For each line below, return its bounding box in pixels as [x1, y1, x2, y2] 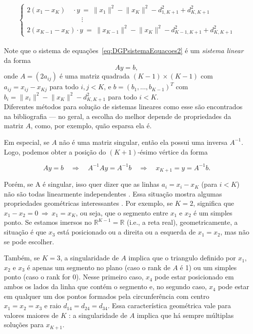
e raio [44, 300, 61, 311]
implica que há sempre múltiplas [136, 310, 234, 320]
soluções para [4, 319, 44, 330]
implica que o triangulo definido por [128, 253, 236, 263]
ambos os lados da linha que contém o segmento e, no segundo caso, [4, 281, 207, 292]
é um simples [194, 207, 233, 217]
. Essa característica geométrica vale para [107, 300, 231, 311]
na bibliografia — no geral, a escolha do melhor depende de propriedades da [4, 111, 231, 121]
